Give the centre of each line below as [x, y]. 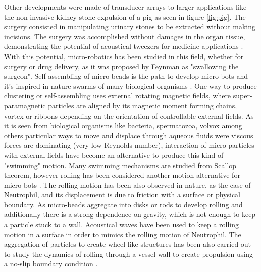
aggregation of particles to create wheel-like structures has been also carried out [128, 244]
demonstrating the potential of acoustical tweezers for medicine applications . [124, 46]
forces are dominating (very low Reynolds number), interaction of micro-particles [129, 145]
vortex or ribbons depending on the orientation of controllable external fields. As [129, 115]
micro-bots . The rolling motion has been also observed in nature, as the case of [127, 184]
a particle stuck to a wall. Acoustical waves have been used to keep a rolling [122, 224]
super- [243, 96]
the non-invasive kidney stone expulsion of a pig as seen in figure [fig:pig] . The [125, 16]
